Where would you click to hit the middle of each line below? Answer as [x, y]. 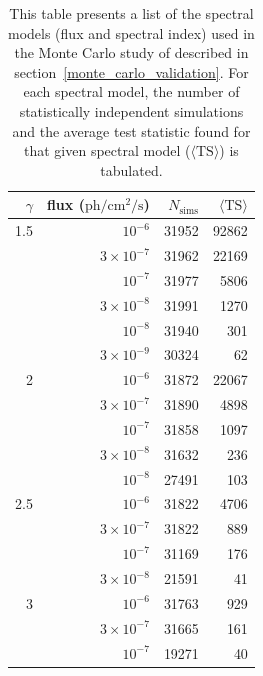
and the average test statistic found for [131, 130]
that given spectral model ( [107, 150]
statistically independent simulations [131, 110]
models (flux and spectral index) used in [131, 32]
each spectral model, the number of [131, 91]
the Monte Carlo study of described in [131, 52]
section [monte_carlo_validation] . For [131, 71]
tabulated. [131, 169]
